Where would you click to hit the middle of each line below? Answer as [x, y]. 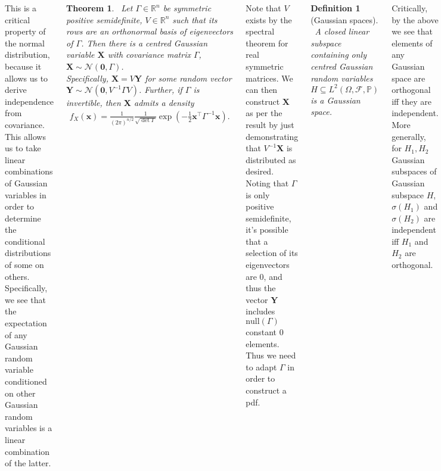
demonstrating [272, 136]
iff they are [412, 101]
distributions [28, 253]
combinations [29, 171]
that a [257, 241]
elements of [412, 43]
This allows [25, 136]
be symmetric [187, 8]
